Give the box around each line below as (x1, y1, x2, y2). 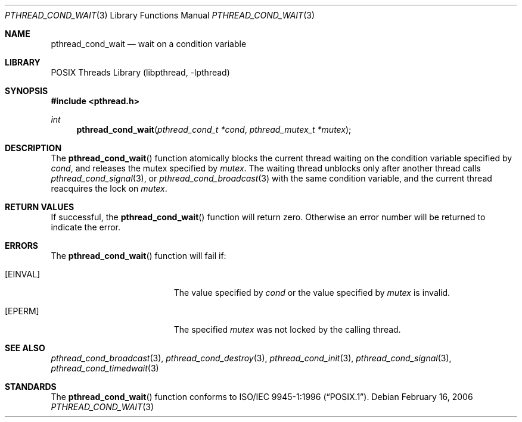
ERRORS (5, 240, 39, 251)
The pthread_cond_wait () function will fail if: (51, 251, 226, 261)
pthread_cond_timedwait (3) (51, 363, 159, 373)
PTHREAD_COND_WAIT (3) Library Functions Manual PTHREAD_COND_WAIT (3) (5, 10, 315, 20)
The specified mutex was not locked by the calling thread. (173, 324, 401, 335)
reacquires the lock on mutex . (51, 183, 167, 193)
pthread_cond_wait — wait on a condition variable (51, 39, 247, 49)
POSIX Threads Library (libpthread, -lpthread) (51, 67, 230, 77)
